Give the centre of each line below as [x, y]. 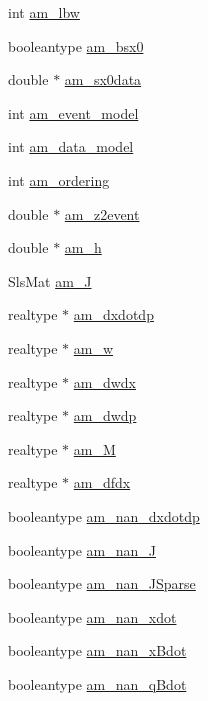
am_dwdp [105, 415]
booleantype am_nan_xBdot [97, 650]
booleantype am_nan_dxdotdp [104, 515]
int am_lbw [44, 12]
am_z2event [102, 213]
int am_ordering [59, 179]
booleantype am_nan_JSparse [102, 583]
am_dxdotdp [113, 314]
